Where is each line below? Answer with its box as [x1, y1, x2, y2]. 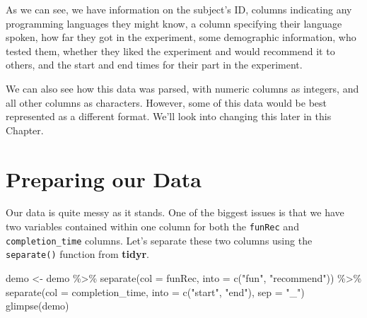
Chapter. [6, 122, 44, 137]
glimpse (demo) [6, 298, 69, 313]
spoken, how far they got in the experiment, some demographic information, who [6, 30, 356, 45]
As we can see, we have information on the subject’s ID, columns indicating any [6, 2, 352, 16]
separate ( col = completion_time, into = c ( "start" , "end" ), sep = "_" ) [6, 284, 305, 299]
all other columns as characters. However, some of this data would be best [6, 95, 327, 110]
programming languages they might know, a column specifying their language [6, 16, 342, 30]
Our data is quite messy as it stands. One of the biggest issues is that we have [6, 205, 344, 220]
